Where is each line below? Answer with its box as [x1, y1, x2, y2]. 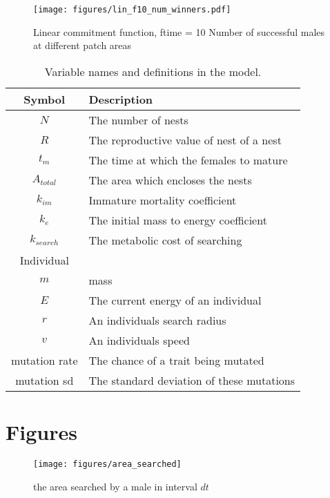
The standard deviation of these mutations [88, 372, 295, 388]
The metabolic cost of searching [88, 231, 242, 248]
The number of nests [88, 111, 188, 128]
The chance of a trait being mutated [88, 352, 264, 368]
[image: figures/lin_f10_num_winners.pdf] [33, 5, 231, 15]
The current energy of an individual [88, 291, 262, 308]
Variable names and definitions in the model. [44, 63, 262, 79]
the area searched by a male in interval [33, 479, 197, 493]
